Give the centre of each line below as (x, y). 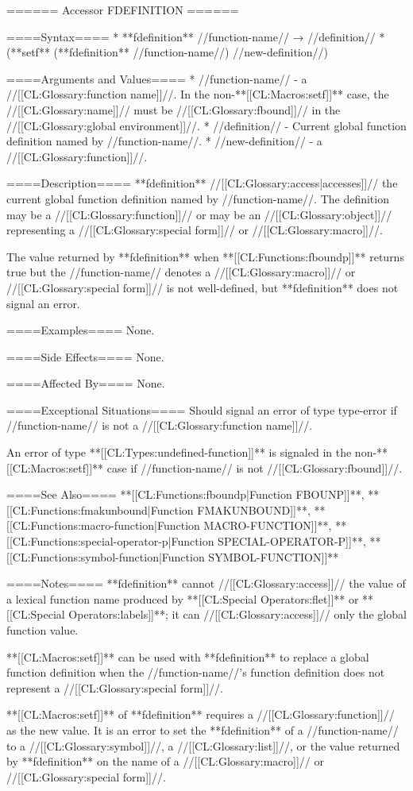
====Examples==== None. (81, 330)
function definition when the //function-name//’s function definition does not (196, 672)
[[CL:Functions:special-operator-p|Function (110, 541)
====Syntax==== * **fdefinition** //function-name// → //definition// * (196, 36)
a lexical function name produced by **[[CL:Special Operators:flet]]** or (183, 598)
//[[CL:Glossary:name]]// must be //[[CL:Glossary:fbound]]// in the (174, 109)
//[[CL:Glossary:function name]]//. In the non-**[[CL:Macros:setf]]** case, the (198, 94)
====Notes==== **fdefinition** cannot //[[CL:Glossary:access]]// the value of (206, 583)
